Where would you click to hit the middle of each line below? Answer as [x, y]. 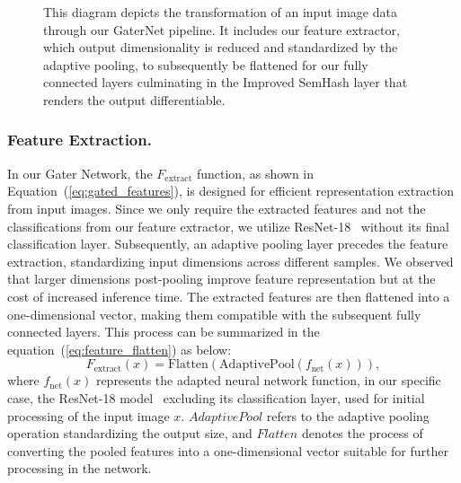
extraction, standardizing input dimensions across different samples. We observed [230, 261]
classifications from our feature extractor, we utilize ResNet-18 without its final [228, 226]
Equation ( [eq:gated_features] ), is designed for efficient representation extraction [230, 191]
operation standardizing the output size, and [130, 433]
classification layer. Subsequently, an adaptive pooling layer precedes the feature [228, 244]
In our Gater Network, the [80, 173]
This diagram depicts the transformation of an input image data [220, 12]
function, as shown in [255, 173]
